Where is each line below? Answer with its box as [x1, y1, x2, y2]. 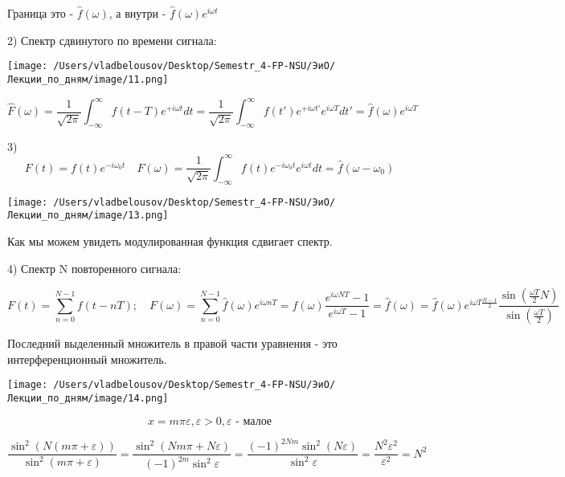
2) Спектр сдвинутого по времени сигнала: [7, 31, 217, 48]
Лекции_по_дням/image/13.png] [7, 210, 169, 222]
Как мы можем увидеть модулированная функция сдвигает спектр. [7, 233, 333, 249]
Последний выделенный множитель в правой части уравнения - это [7, 335, 338, 352]
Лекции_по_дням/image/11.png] [7, 73, 169, 85]
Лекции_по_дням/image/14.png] [7, 392, 169, 404]
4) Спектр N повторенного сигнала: [7, 259, 182, 276]
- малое [235, 415, 272, 427]
